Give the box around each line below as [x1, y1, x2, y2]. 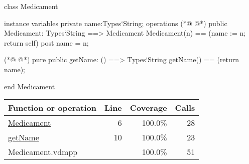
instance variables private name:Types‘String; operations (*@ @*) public [4, 18, 227, 28]
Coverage [130, 102, 167, 114]
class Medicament [4, 1, 58, 11]
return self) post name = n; [4, 37, 89, 48]
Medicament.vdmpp [8, 146, 78, 158]
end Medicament [4, 81, 55, 91]
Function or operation [8, 102, 96, 114]
